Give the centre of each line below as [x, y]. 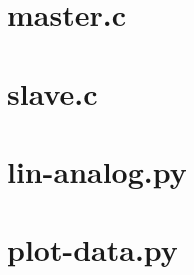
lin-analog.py [97, 170]
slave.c [52, 92]
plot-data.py [92, 249]
